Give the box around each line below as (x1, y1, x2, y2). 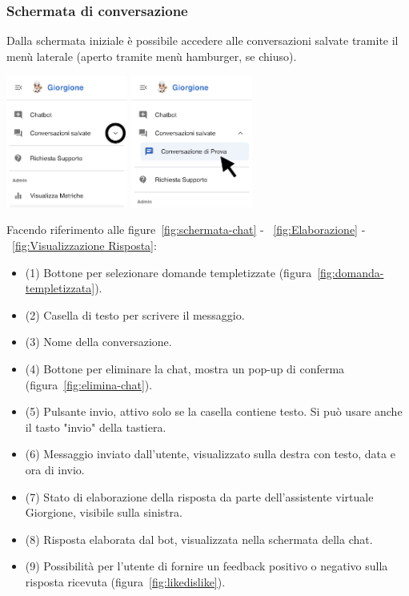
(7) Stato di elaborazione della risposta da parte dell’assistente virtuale (25, 488, 374, 505)
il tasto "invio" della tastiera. (25, 418, 166, 435)
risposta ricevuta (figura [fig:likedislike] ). (25, 573, 226, 590)
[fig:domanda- (317, 264, 384, 280)
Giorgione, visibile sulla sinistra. (25, 504, 182, 521)
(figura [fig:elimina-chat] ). (25, 376, 153, 393)
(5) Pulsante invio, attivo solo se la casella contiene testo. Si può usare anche (25, 403, 403, 420)
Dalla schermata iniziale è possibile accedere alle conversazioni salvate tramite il (6, 32, 399, 49)
